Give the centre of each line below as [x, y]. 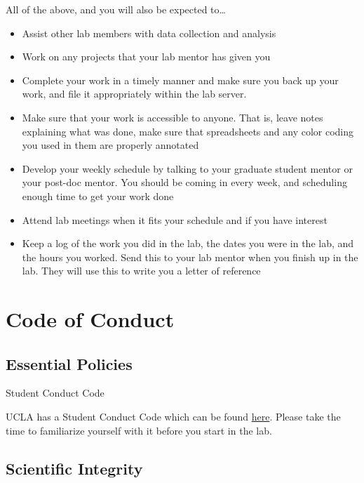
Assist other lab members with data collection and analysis [149, 33]
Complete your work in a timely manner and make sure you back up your [180, 80]
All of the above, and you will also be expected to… [116, 9]
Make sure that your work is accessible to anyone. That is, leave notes [173, 117]
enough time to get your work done [98, 196]
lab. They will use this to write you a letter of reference [141, 271]
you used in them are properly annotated [110, 145]
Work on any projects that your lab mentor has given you [146, 57]
